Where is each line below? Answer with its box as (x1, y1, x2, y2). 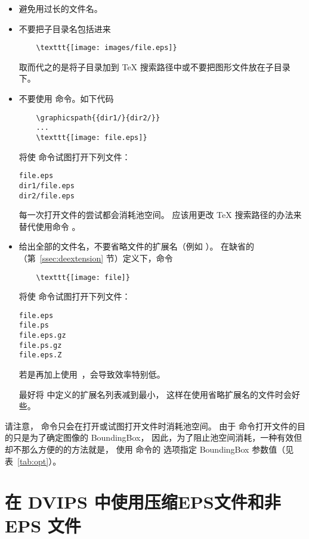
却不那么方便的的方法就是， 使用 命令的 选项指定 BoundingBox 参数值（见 (5, 443, 294, 456)
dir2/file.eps (18, 191, 75, 200)
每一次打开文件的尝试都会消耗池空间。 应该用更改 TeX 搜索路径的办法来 (18, 208, 302, 221)
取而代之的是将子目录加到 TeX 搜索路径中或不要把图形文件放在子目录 (18, 60, 291, 73)
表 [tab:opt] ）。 (5, 454, 61, 467)
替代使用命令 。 (18, 220, 81, 232)
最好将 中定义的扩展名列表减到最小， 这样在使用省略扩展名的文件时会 (18, 388, 292, 400)
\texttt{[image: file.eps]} (36, 133, 147, 142)
